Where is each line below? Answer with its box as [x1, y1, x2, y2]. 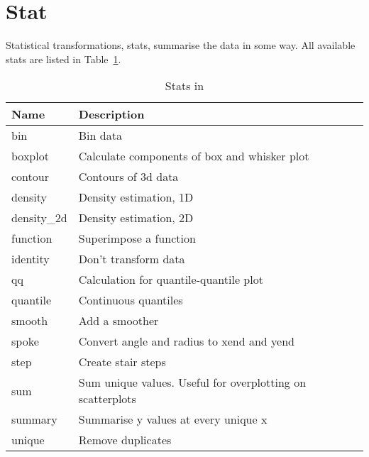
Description [78, 106, 145, 123]
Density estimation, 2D [78, 209, 194, 226]
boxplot [11, 148, 49, 165]
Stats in [165, 77, 204, 94]
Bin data [78, 127, 122, 144]
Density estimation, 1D [78, 189, 194, 206]
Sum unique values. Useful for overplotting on [78, 374, 307, 391]
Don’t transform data [78, 250, 185, 268]
